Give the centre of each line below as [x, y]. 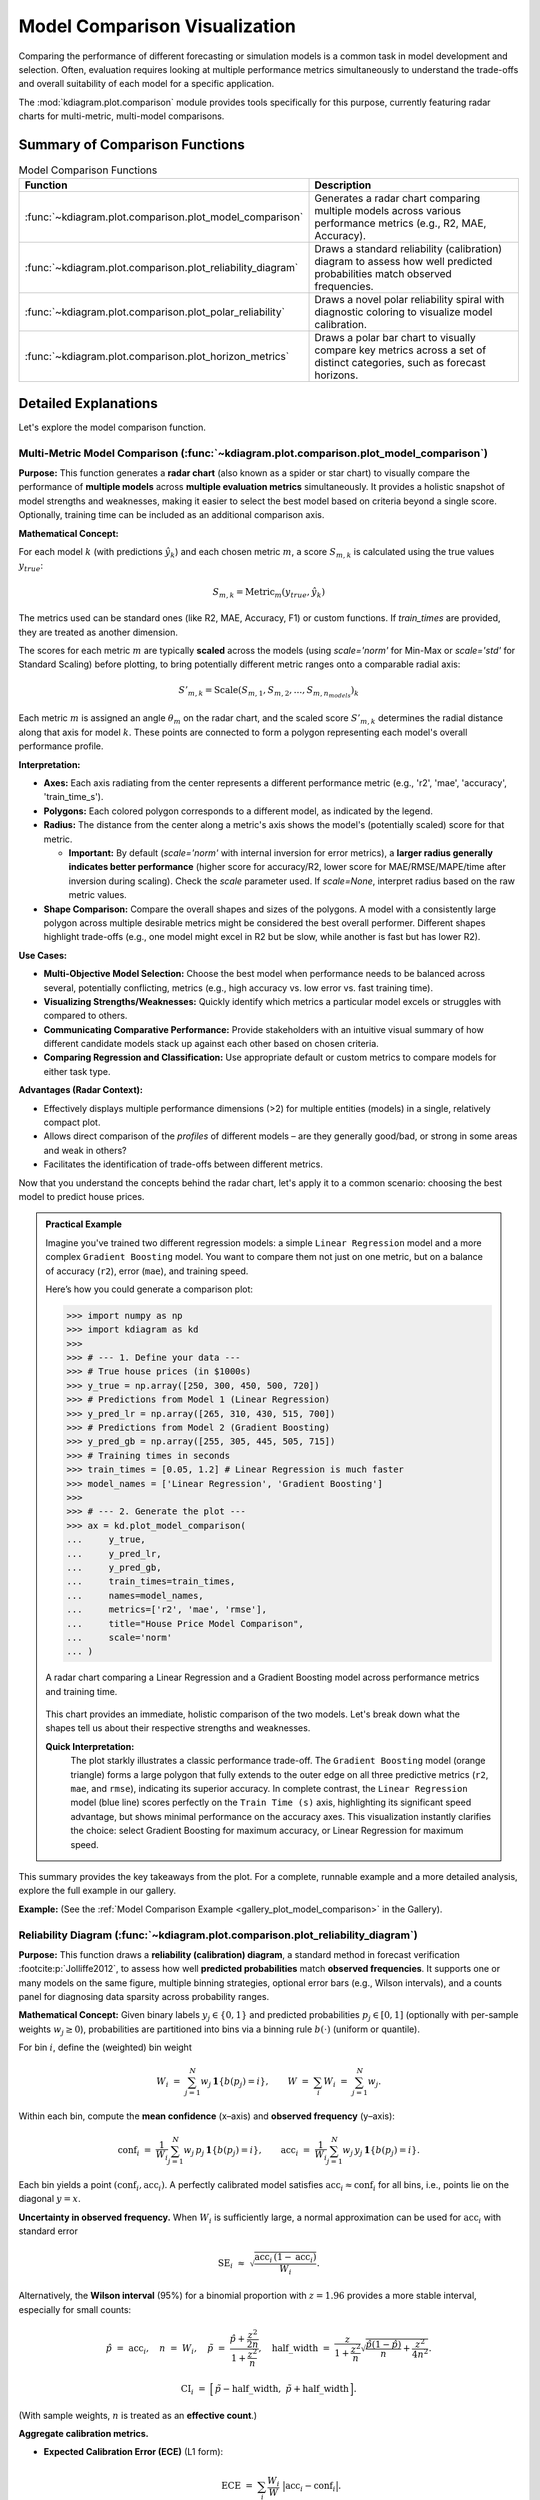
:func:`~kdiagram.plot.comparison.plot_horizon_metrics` [157, 357]
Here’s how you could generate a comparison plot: [149, 1289]
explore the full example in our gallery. [97, 1891]
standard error [48, 2231]
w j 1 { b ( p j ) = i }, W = [255, 2083]
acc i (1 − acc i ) [285, 2258]
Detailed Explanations [88, 403]
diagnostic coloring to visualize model [403, 312]
